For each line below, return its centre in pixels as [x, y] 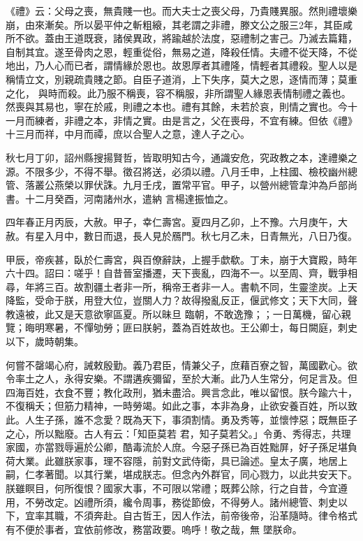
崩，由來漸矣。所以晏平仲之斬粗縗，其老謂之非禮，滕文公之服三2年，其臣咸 [179, 24]
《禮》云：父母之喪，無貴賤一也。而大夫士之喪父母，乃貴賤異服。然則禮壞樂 [181, 10]
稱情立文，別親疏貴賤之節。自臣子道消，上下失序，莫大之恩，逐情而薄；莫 [177, 79]
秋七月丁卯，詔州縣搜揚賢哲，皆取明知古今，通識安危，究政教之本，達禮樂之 [181, 157]
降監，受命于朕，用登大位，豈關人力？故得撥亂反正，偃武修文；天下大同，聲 [181, 300]
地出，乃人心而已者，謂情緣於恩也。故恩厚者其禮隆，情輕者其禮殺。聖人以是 [181, 65]
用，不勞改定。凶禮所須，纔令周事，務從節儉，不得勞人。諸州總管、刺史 [172, 502]
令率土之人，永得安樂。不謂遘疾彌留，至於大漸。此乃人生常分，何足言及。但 [181, 378]
